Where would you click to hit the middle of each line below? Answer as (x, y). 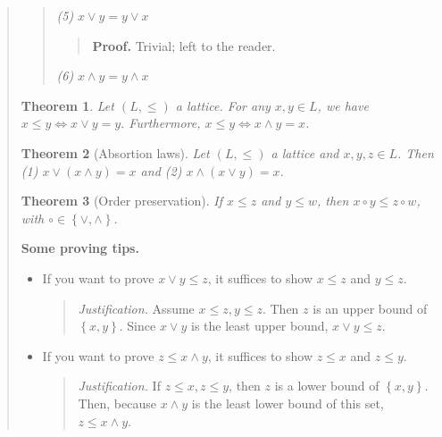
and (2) (161, 170)
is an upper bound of (370, 308)
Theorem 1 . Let (67, 105)
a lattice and (305, 152)
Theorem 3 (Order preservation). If (121, 201)
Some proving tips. (80, 248)
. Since (138, 326)
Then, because (117, 403)
